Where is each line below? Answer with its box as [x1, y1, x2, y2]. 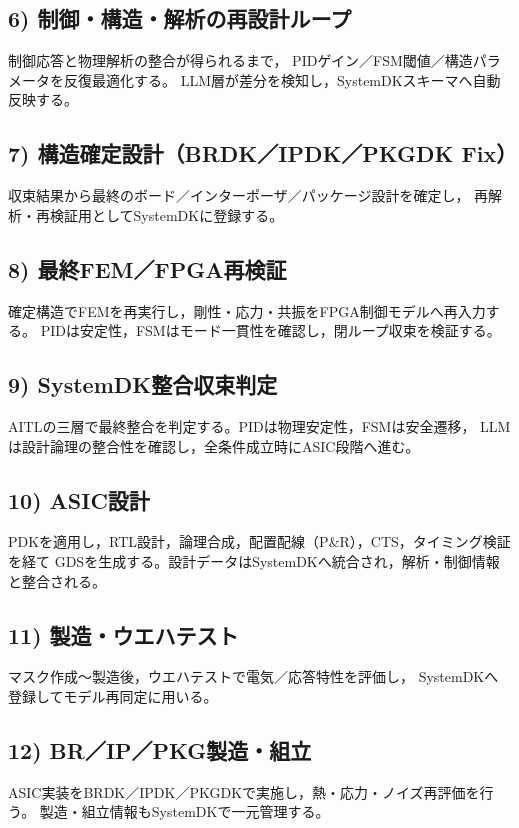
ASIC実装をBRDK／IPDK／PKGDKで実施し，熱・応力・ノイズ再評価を [8, 781, 480, 802]
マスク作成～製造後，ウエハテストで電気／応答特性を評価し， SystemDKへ [8, 666, 499, 687]
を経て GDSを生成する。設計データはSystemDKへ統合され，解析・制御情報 [8, 550, 500, 571]
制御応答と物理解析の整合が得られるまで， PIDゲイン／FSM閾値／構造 [8, 50, 473, 71]
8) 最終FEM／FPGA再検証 [8, 253, 287, 284]
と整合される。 [8, 570, 106, 591]
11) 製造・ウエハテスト [8, 619, 239, 650]
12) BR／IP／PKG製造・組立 [8, 734, 312, 765]
